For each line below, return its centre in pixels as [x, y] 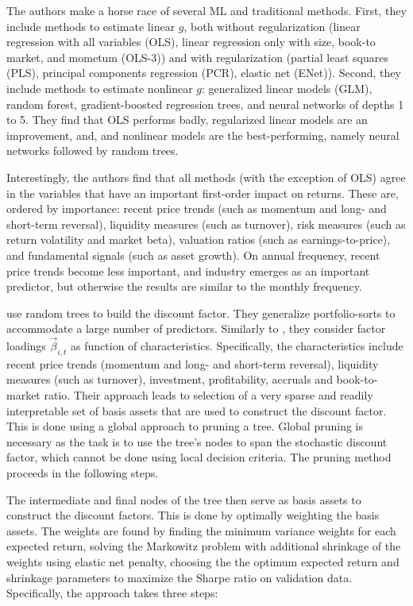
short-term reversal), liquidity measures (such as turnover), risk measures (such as [206, 224]
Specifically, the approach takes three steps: [112, 593]
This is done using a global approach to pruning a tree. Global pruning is [185, 426]
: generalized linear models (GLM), [287, 88]
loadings [26, 346]
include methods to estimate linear [91, 26]
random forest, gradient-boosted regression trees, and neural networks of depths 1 [205, 104]
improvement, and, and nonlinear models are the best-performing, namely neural [203, 135]
